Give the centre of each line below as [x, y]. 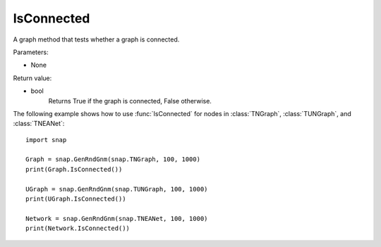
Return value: [32, 78]
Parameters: [31, 52]
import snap [46, 140]
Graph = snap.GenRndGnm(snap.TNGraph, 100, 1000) [113, 159]
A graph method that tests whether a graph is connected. [96, 39]
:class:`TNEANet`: [39, 124]
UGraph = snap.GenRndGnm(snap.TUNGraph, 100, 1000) [117, 189]
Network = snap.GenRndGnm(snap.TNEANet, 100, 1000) [117, 218]
